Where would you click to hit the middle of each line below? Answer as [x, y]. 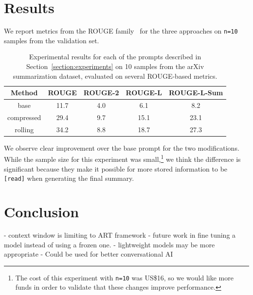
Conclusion [42, 212]
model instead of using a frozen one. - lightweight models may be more [109, 244]
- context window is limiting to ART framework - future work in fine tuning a [120, 235]
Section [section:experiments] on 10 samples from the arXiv [115, 66]
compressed [24, 117]
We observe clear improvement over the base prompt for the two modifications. [122, 147]
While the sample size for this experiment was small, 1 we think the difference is [122, 158]
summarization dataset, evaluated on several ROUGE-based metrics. [115, 76]
